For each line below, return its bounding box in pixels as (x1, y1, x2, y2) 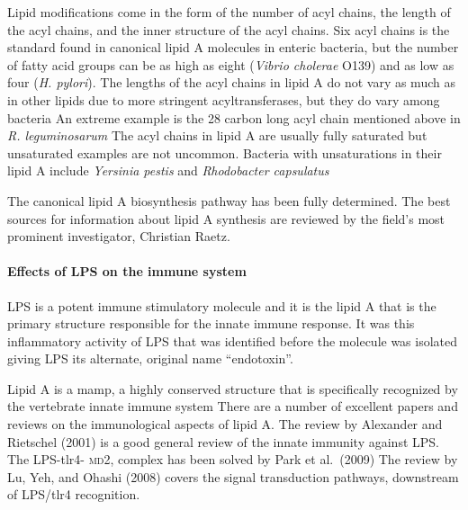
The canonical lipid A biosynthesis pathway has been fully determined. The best (7, 191, 451, 210)
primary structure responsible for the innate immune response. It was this (7, 314, 415, 333)
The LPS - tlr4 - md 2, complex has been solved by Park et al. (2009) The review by (7, 450, 458, 469)
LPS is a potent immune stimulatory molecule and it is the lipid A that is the (7, 296, 436, 315)
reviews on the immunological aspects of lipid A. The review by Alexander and (7, 415, 443, 434)
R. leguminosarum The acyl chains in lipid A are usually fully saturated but (7, 126, 427, 145)
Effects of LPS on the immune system (7, 262, 247, 281)
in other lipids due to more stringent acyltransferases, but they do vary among (7, 90, 440, 109)
